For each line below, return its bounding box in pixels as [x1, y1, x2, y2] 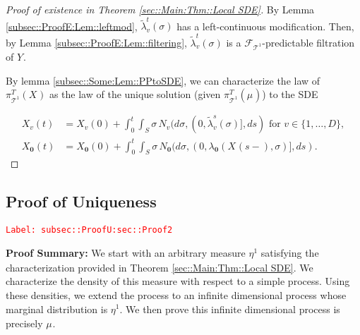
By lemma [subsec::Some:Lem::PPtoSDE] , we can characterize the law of [6, 73, 320, 87]
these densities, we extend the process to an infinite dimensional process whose [6, 287, 347, 302]
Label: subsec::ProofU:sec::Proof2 [6, 225, 173, 236]
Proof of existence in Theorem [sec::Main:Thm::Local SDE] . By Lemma [6, 2, 315, 16]
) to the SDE [262, 87, 318, 102]
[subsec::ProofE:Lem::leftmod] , [6, 18, 138, 33]
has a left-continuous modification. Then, [176, 18, 354, 33]
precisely [6, 316, 43, 331]
